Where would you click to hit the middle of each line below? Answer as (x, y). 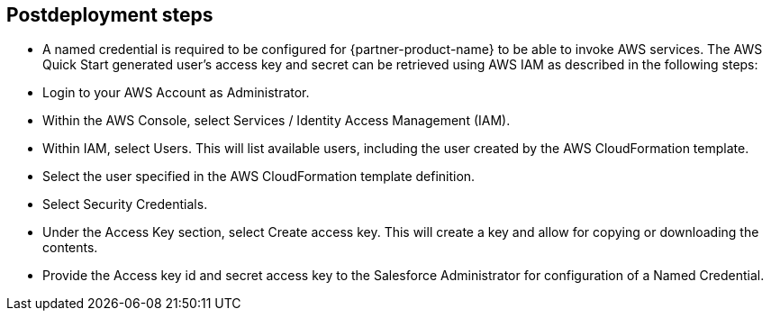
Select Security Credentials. (125, 204)
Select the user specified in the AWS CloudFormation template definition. (259, 177)
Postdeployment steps (110, 15)
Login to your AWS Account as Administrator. (176, 93)
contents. (70, 248)
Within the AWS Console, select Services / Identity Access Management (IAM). (277, 121)
